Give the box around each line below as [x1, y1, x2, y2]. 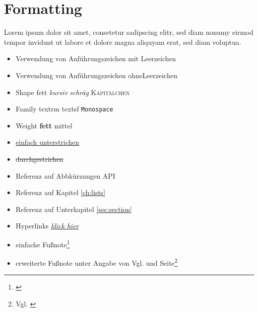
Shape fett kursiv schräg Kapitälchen [15, 87, 130, 97]
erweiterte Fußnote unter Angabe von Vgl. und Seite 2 [15, 256, 178, 268]
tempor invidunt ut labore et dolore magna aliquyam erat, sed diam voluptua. [4, 36, 241, 47]
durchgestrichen [15, 153, 64, 164]
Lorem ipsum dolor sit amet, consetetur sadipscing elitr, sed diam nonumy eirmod [4, 27, 254, 37]
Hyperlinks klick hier [15, 220, 79, 231]
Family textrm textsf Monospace [15, 104, 114, 114]
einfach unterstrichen [15, 137, 79, 147]
